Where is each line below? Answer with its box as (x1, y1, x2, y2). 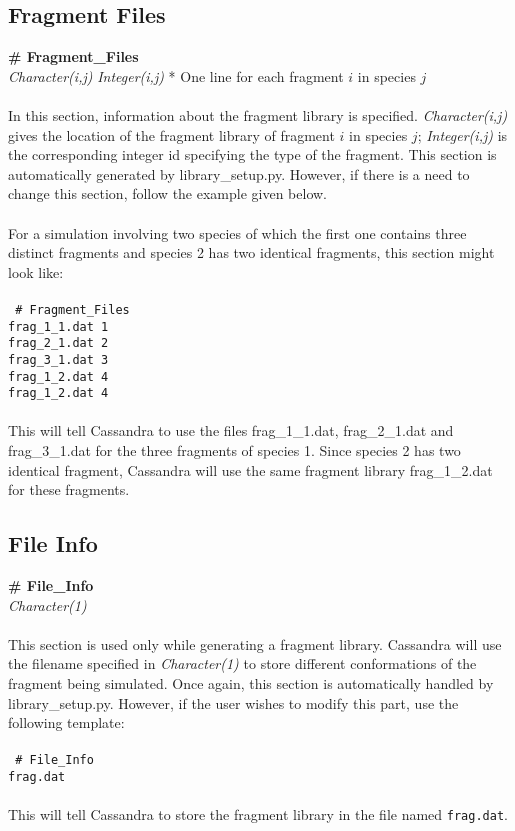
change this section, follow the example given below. (8, 183, 328, 204)
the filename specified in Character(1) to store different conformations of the (8, 653, 477, 674)
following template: (8, 712, 125, 733)
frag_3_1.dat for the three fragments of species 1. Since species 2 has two (8, 440, 461, 461)
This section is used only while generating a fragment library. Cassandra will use (8, 633, 502, 654)
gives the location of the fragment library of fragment (8, 124, 335, 145)
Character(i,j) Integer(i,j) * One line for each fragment (8, 65, 344, 86)
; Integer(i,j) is (417, 124, 508, 145)
